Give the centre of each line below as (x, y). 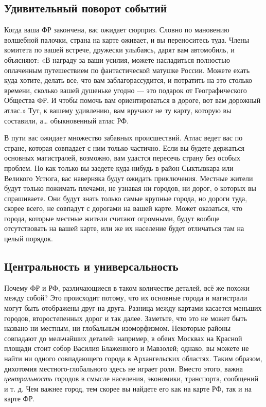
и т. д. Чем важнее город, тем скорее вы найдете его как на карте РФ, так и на (128, 388)
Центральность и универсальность (91, 266)
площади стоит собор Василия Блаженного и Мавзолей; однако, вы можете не (127, 348)
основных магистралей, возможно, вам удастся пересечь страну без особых (122, 158)
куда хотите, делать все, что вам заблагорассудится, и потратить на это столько (128, 80)
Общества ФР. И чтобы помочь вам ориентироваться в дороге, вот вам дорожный (132, 100)
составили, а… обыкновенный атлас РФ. (66, 120)
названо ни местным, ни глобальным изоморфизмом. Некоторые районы (118, 328)
